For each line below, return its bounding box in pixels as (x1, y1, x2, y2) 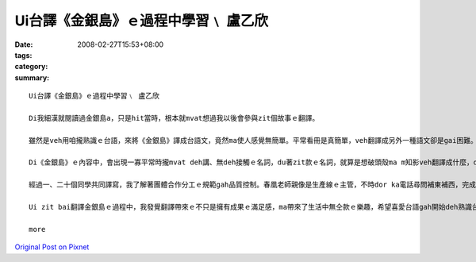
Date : (14, 40, 33, 49)
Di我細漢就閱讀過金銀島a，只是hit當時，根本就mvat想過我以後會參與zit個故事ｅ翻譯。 (29, 114, 320, 122)
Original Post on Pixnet (14, 242, 90, 252)
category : (14, 62, 48, 71)
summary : (14, 72, 50, 83)
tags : (14, 50, 33, 60)
